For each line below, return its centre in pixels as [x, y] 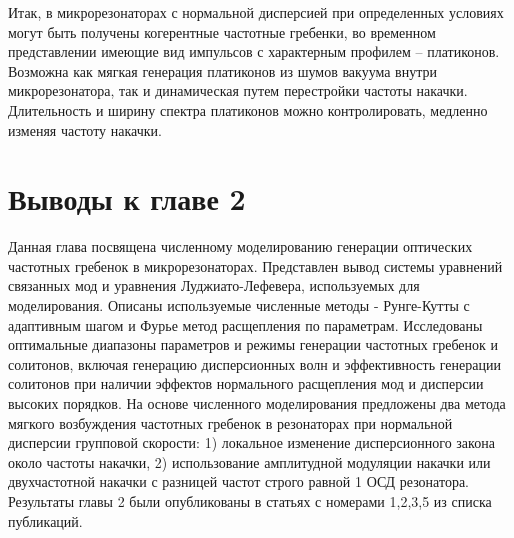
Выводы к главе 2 [127, 198]
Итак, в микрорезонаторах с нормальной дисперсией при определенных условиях [256, 12]
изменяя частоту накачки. [85, 129]
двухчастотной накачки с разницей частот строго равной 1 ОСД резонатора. [238, 481]
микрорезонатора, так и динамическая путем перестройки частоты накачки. [238, 90]
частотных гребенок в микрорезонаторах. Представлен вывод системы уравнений [255, 265]
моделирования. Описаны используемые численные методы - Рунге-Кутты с [239, 305]
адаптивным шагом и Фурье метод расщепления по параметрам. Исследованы [245, 324]
